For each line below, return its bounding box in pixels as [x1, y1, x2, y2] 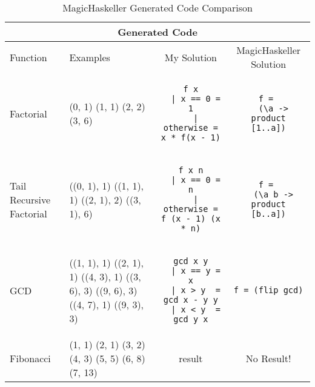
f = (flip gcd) [233, 285, 303, 295]
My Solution [164, 50, 217, 64]
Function [10, 50, 47, 64]
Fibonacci [10, 351, 51, 365]
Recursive [10, 192, 51, 207]
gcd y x [173, 314, 208, 324]
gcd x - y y [163, 295, 218, 305]
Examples [69, 50, 110, 64]
